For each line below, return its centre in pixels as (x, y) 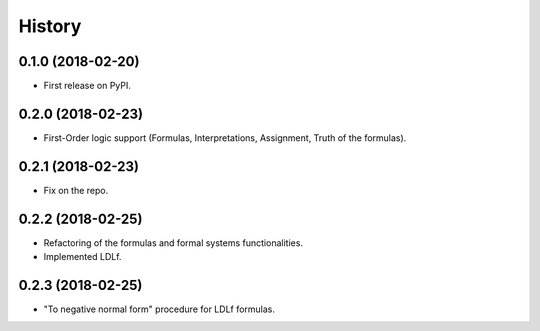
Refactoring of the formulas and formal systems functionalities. (173, 242)
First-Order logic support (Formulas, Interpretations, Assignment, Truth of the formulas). (225, 137)
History (50, 26)
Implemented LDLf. (82, 257)
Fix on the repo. (76, 190)
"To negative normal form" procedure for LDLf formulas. (159, 309)
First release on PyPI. (87, 86)
